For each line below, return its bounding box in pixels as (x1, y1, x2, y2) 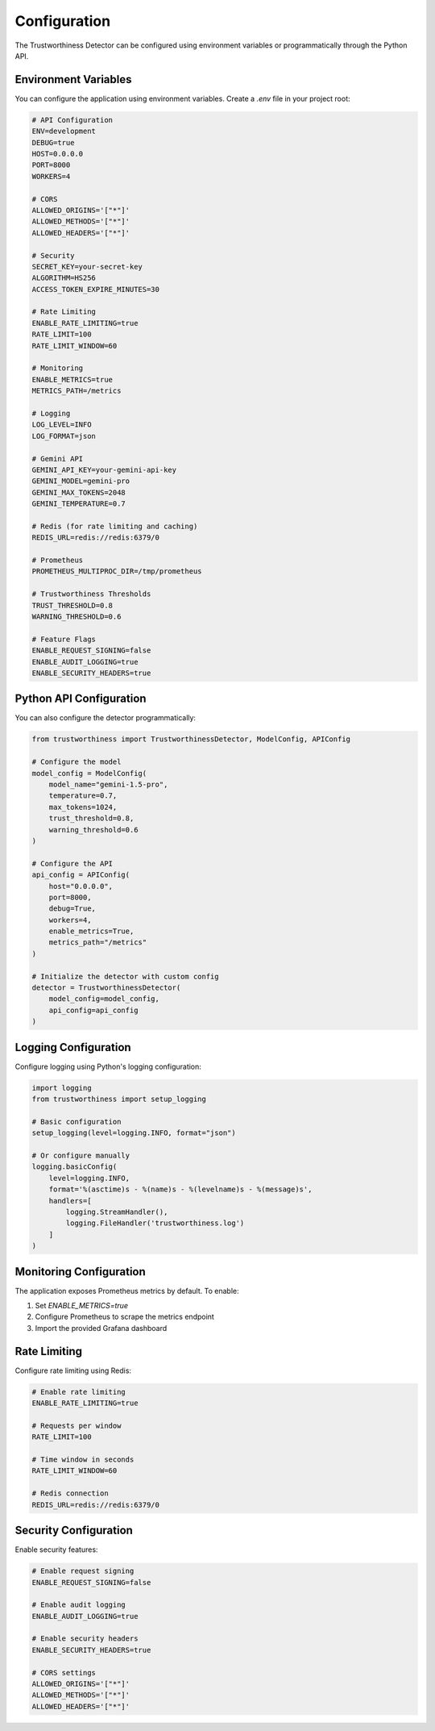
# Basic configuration (31, 1117, 122, 1126)
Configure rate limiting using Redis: (14, 1366, 132, 1375)
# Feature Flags (31, 634, 97, 644)
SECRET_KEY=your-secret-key (31, 262, 143, 271)
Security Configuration (14, 1524, 133, 1537)
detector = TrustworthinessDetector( (31, 983, 181, 992)
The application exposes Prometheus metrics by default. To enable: (14, 1286, 239, 1295)
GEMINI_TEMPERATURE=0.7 (31, 499, 126, 508)
